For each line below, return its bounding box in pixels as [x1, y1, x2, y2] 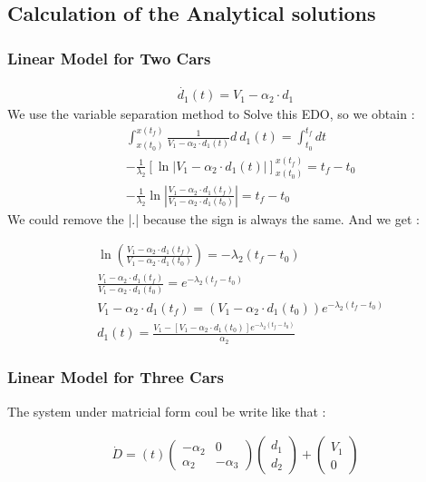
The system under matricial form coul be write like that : [7, 401, 326, 420]
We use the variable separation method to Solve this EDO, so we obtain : [7, 104, 415, 123]
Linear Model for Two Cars [7, 46, 211, 69]
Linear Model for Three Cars [7, 366, 225, 389]
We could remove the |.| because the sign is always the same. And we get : [7, 209, 420, 228]
